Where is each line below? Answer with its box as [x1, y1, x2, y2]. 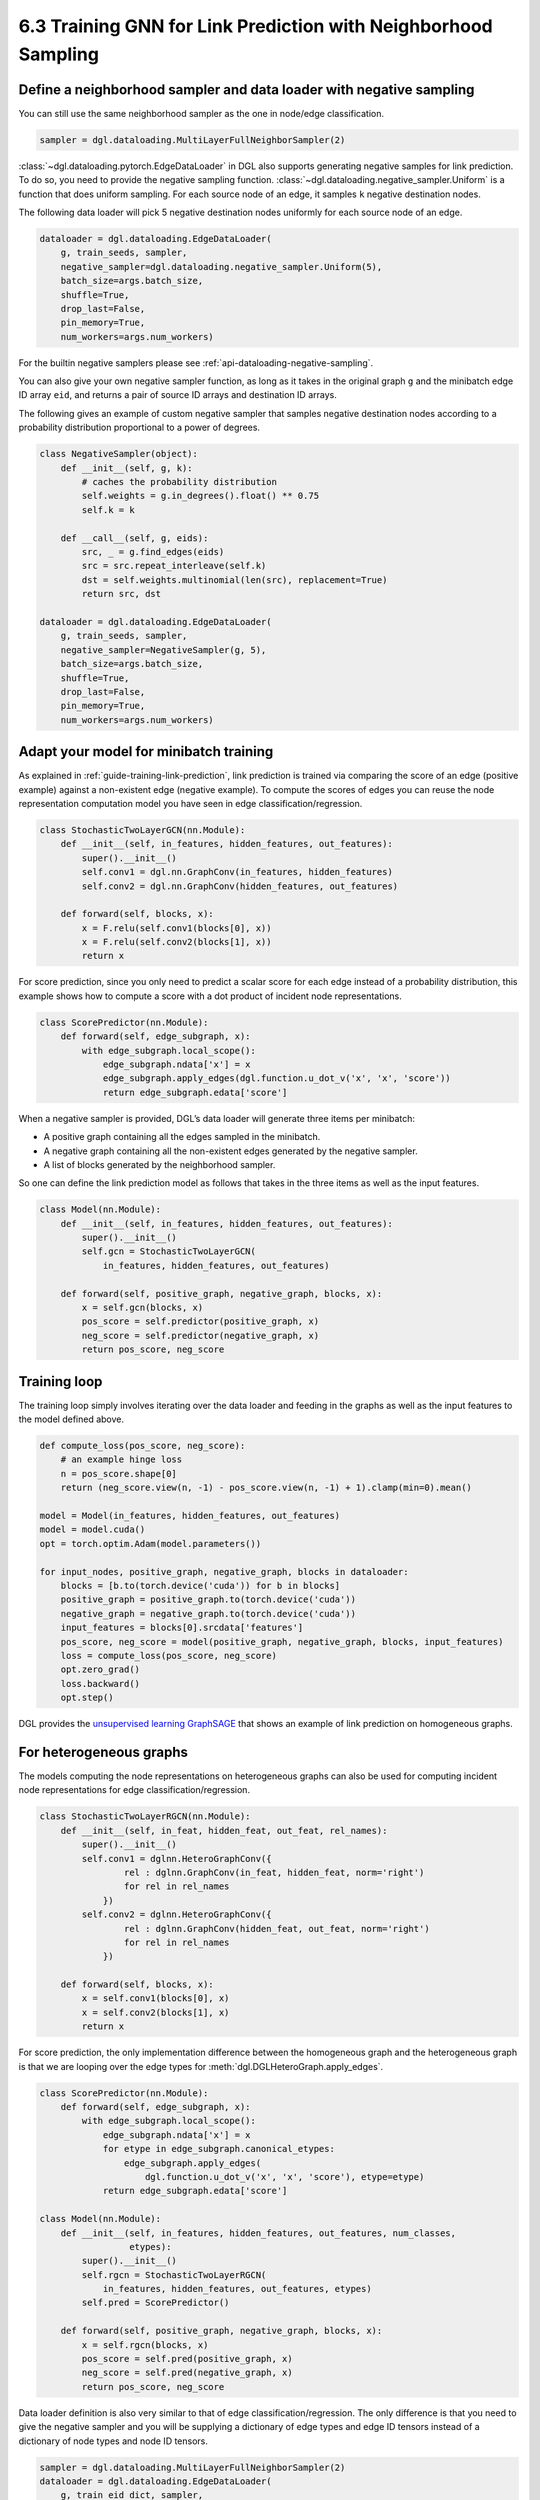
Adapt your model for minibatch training [18, 743, 274, 760]
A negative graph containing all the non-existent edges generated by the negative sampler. [43, 1145, 419, 1157]
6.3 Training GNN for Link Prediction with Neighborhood [18, 15, 494, 37]
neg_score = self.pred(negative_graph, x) [81, 2367, 294, 2379]
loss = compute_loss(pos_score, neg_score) [60, 1650, 277, 1661]
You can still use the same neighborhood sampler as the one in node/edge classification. [18, 107, 385, 119]
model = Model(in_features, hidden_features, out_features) [39, 1510, 341, 1522]
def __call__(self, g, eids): [60, 532, 209, 544]
